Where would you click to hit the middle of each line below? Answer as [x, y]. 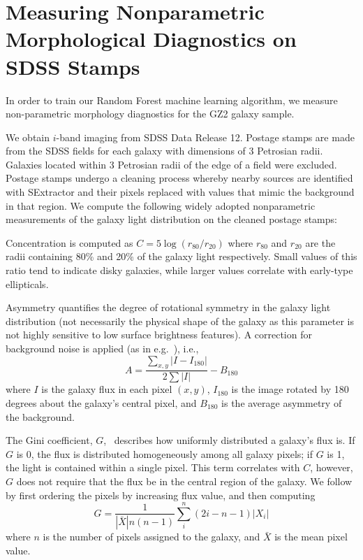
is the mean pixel [311, 537]
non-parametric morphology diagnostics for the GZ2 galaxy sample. [150, 114]
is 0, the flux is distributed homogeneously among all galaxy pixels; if [165, 453]
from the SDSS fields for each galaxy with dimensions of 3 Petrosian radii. [164, 151]
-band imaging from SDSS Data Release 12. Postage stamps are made [205, 137]
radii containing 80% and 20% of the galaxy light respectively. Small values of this [181, 256]
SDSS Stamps [73, 66]
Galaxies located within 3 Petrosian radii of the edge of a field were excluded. [171, 164]
